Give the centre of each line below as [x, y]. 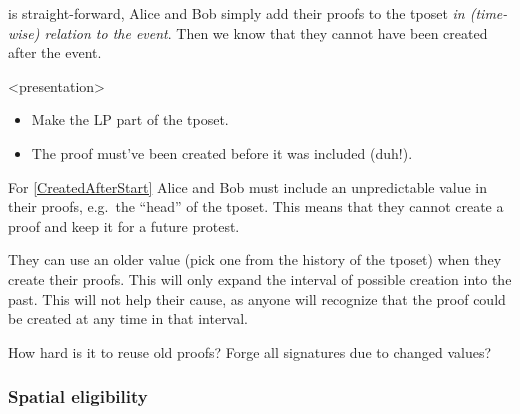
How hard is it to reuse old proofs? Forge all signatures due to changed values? [250, 351]
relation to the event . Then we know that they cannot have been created [266, 32]
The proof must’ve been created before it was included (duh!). [222, 152]
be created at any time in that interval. [128, 318]
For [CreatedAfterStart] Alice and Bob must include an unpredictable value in [248, 186]
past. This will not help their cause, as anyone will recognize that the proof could [257, 298]
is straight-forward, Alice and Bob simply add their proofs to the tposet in [236, 13]
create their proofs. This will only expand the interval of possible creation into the [260, 278]
